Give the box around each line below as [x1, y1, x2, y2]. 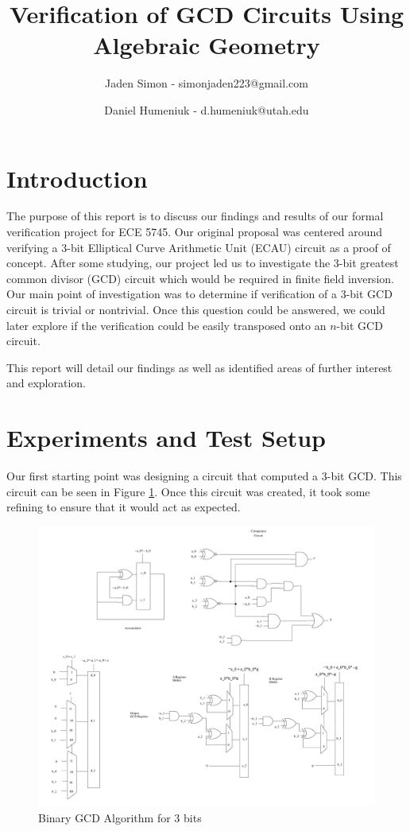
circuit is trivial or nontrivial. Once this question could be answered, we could [6, 301, 385, 317]
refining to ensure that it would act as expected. [6, 499, 241, 515]
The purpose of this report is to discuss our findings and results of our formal [6, 208, 384, 224]
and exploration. [6, 375, 87, 391]
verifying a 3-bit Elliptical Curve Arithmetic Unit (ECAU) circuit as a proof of [6, 239, 391, 255]
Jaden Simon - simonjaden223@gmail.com [105, 75, 308, 91]
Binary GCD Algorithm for [38, 810, 171, 826]
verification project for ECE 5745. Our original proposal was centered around [6, 223, 383, 240]
